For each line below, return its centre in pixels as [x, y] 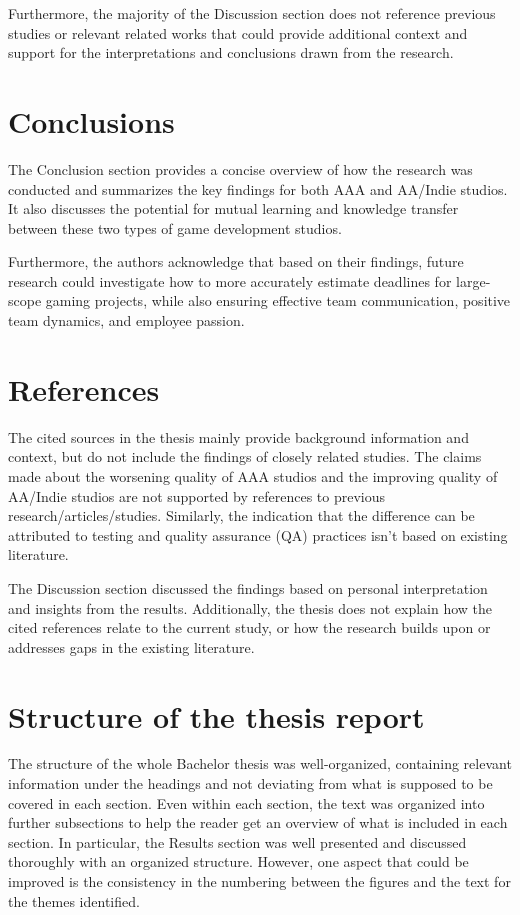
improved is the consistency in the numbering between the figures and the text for [259, 881]
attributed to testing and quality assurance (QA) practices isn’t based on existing [258, 534]
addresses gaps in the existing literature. [131, 646]
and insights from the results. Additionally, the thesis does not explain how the [250, 607]
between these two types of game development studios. [175, 227]
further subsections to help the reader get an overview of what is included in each [258, 822]
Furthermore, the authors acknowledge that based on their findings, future [236, 261]
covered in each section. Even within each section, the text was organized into [246, 802]
